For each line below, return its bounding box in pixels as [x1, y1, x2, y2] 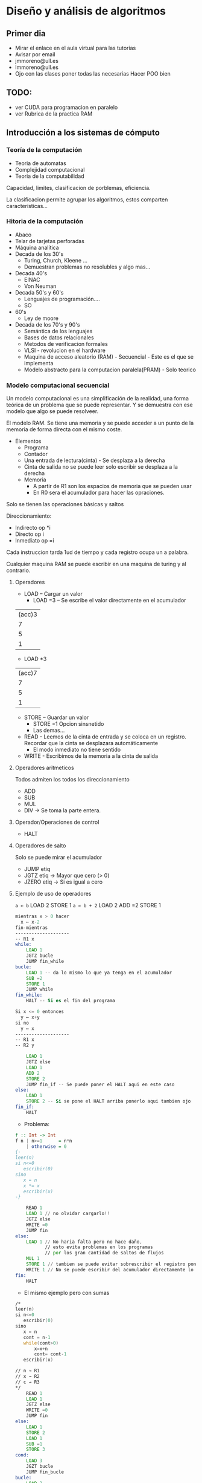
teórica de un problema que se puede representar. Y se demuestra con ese [6, 401, 193, 409]
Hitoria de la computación [6, 217, 83, 226]
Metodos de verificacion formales [24, 340, 109, 347]
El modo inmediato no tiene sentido [33, 746, 121, 754]
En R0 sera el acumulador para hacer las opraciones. [33, 489, 165, 497]
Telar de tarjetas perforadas [14, 237, 84, 244]
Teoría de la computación [6, 146, 83, 154]
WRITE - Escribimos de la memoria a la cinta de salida [24, 752, 159, 760]
